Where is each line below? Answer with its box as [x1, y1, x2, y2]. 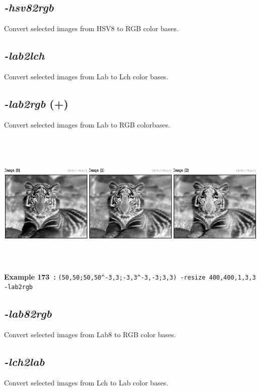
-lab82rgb [4, 306, 52, 321]
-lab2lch [4, 48, 45, 63]
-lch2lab [4, 354, 45, 369]
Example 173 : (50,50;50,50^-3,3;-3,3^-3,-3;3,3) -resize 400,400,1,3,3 [4, 271, 256, 282]
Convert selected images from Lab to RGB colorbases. [4, 119, 170, 129]
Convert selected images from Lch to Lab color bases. [4, 377, 169, 387]
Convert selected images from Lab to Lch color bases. [4, 71, 169, 81]
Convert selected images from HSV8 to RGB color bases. [4, 23, 179, 34]
